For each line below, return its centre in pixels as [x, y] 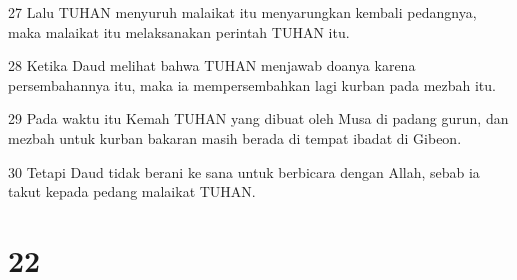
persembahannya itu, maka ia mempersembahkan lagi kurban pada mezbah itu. [252, 84]
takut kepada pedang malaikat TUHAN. [132, 191]
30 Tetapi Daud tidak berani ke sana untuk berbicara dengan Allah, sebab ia [244, 171]
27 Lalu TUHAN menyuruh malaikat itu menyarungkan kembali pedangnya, [242, 12]
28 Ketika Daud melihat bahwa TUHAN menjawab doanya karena [212, 65]
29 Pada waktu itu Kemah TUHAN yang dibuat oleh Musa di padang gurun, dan [258, 118]
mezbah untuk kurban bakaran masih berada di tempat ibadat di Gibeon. [235, 137]
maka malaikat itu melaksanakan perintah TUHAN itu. [179, 31]
